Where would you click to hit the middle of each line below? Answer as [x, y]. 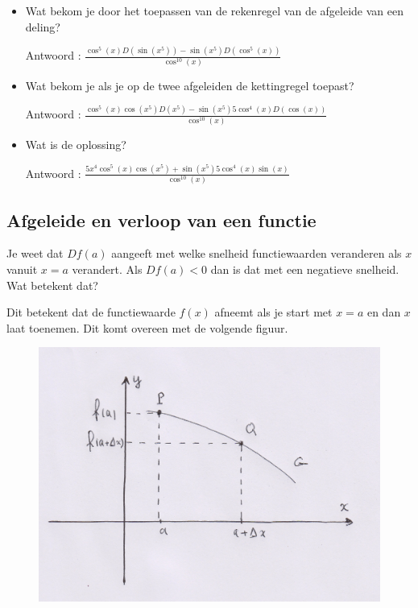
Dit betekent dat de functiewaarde [91, 312]
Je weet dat [35, 253]
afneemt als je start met [273, 312]
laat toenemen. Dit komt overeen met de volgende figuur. [147, 327]
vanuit [22, 269]
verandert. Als [107, 269]
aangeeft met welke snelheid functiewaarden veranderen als [257, 253]
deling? [43, 26]
